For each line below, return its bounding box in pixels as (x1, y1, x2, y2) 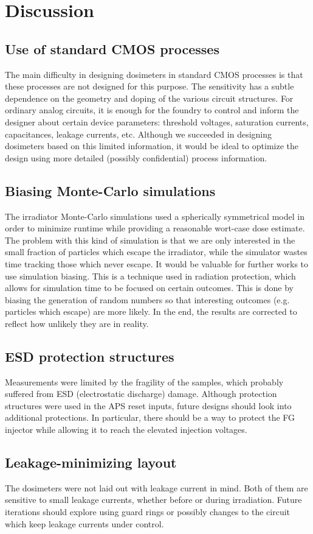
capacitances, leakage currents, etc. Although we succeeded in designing (5, 127, 272, 140)
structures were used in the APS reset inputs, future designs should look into (5, 399, 292, 412)
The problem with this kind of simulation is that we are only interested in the (5, 233, 295, 246)
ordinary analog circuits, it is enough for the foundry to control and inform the (5, 104, 299, 116)
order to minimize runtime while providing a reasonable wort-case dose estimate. (5, 222, 305, 234)
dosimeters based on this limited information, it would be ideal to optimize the (5, 139, 298, 152)
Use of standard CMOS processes (5, 39, 219, 58)
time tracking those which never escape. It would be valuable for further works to (5, 257, 308, 270)
